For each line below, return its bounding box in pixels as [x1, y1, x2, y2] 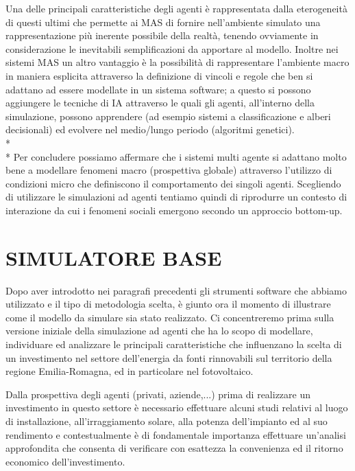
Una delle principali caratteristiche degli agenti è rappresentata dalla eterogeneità [5, 1, 347, 15]
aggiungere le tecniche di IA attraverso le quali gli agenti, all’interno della [5, 95, 315, 110]
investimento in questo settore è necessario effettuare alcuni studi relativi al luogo [5, 400, 348, 415]
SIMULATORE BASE [5, 243, 222, 271]
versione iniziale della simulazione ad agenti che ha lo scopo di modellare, [5, 323, 313, 338]
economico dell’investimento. [5, 454, 125, 468]
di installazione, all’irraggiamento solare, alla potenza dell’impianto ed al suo [5, 413, 328, 428]
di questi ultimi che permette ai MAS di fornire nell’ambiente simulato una [5, 14, 321, 29]
